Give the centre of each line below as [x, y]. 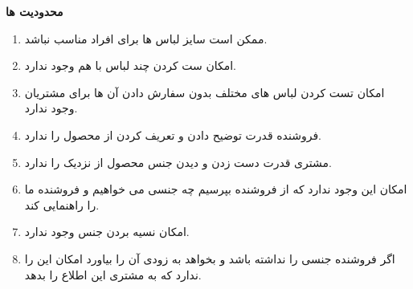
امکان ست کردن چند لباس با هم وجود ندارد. [130, 65]
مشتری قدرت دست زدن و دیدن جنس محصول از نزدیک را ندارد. [178, 162]
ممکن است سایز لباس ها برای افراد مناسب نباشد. [146, 38]
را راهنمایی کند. [62, 204]
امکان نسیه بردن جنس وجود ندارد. [107, 232]
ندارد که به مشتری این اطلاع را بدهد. [113, 274]
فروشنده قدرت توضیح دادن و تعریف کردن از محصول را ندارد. [173, 134]
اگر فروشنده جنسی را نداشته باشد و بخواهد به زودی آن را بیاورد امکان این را [210, 258]
